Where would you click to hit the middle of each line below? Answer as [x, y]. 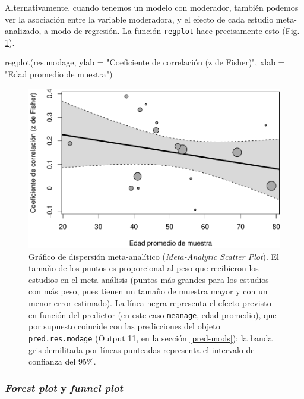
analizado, [23, 31]
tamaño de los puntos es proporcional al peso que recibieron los [144, 268]
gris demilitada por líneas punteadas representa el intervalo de [142, 349]
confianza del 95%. [62, 361]
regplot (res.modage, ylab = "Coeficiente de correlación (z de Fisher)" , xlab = [145, 62]
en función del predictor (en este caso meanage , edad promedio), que [153, 314]
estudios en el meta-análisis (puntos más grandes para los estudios [149, 279]
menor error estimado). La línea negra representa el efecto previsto [150, 303]
